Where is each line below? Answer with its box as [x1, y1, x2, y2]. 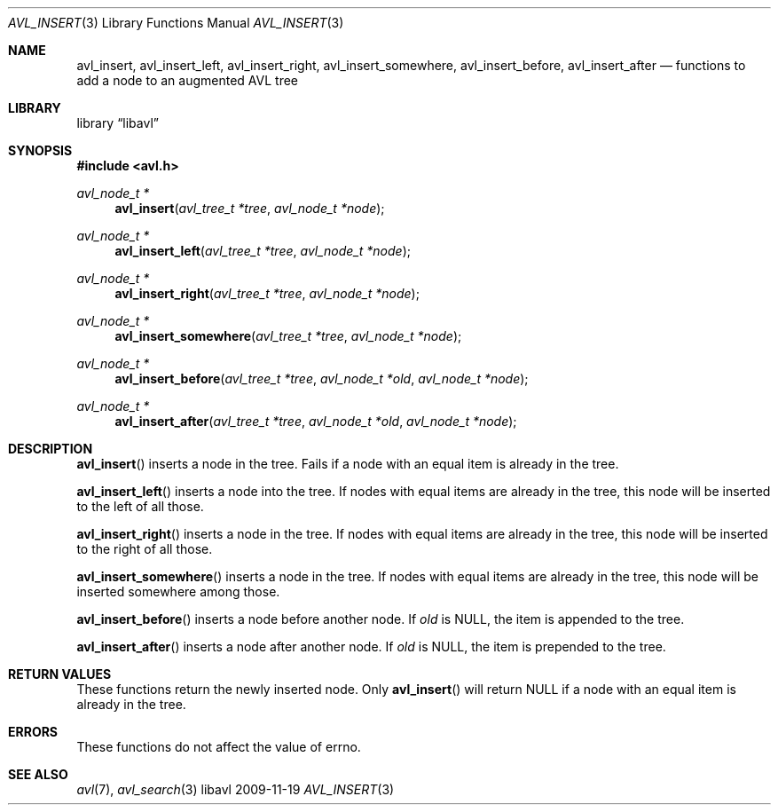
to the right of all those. [76, 541, 213, 556]
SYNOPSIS [8, 143, 73, 158]
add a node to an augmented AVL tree [76, 73, 299, 88]
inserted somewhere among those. [76, 584, 280, 599]
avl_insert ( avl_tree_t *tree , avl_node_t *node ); [114, 201, 385, 216]
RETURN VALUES [8, 666, 112, 682]
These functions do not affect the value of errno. [76, 739, 361, 754]
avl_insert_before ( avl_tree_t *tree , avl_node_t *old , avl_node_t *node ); [114, 371, 529, 386]
